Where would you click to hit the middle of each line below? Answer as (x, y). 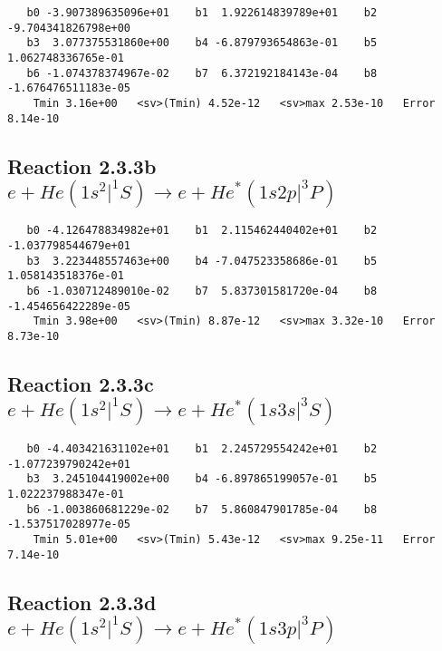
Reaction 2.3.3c (81, 384)
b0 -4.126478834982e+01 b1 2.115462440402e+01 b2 (202, 231)
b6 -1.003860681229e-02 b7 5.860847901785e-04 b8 (202, 509)
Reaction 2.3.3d (82, 602)
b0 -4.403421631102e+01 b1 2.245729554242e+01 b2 (202, 448)
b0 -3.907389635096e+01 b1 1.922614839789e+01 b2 (202, 13)
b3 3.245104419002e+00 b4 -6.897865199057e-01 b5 (202, 479)
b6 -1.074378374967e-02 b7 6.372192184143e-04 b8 (202, 73)
